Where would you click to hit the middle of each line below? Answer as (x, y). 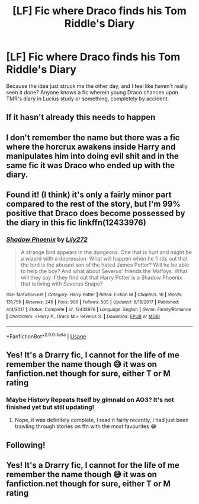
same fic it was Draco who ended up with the (91, 165)
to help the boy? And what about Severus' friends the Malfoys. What (104, 271)
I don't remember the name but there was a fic (93, 137)
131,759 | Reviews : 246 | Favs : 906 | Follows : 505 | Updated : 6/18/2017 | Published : (93, 302)
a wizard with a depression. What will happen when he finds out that (104, 259)
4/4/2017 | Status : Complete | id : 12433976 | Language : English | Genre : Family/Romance (99, 309)
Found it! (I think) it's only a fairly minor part (89, 195)
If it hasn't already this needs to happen (81, 117)
